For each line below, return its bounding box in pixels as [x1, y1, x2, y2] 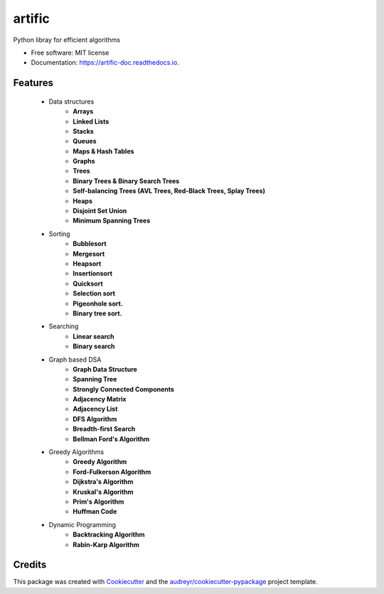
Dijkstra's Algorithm [73, 477, 134, 486]
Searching [48, 322, 79, 330]
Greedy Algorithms [48, 448, 105, 456]
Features [13, 77, 53, 89]
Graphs [73, 157, 95, 166]
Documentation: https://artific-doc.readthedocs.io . [31, 58, 179, 67]
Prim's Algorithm [73, 497, 124, 506]
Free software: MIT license [31, 48, 110, 57]
